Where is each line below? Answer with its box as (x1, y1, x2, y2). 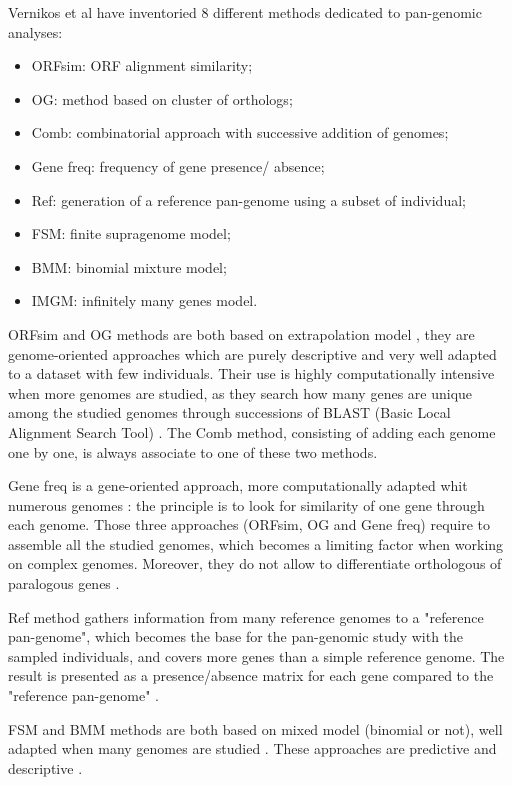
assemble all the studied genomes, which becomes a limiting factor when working (8, 533, 504, 554)
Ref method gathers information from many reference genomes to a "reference (8, 606, 484, 627)
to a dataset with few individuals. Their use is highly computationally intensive (8, 363, 495, 384)
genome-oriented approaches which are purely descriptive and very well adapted (8, 343, 497, 364)
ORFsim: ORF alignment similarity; (31, 55, 253, 76)
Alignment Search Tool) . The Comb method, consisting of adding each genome (8, 421, 496, 442)
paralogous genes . (8, 573, 120, 594)
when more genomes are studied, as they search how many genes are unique (8, 382, 473, 403)
